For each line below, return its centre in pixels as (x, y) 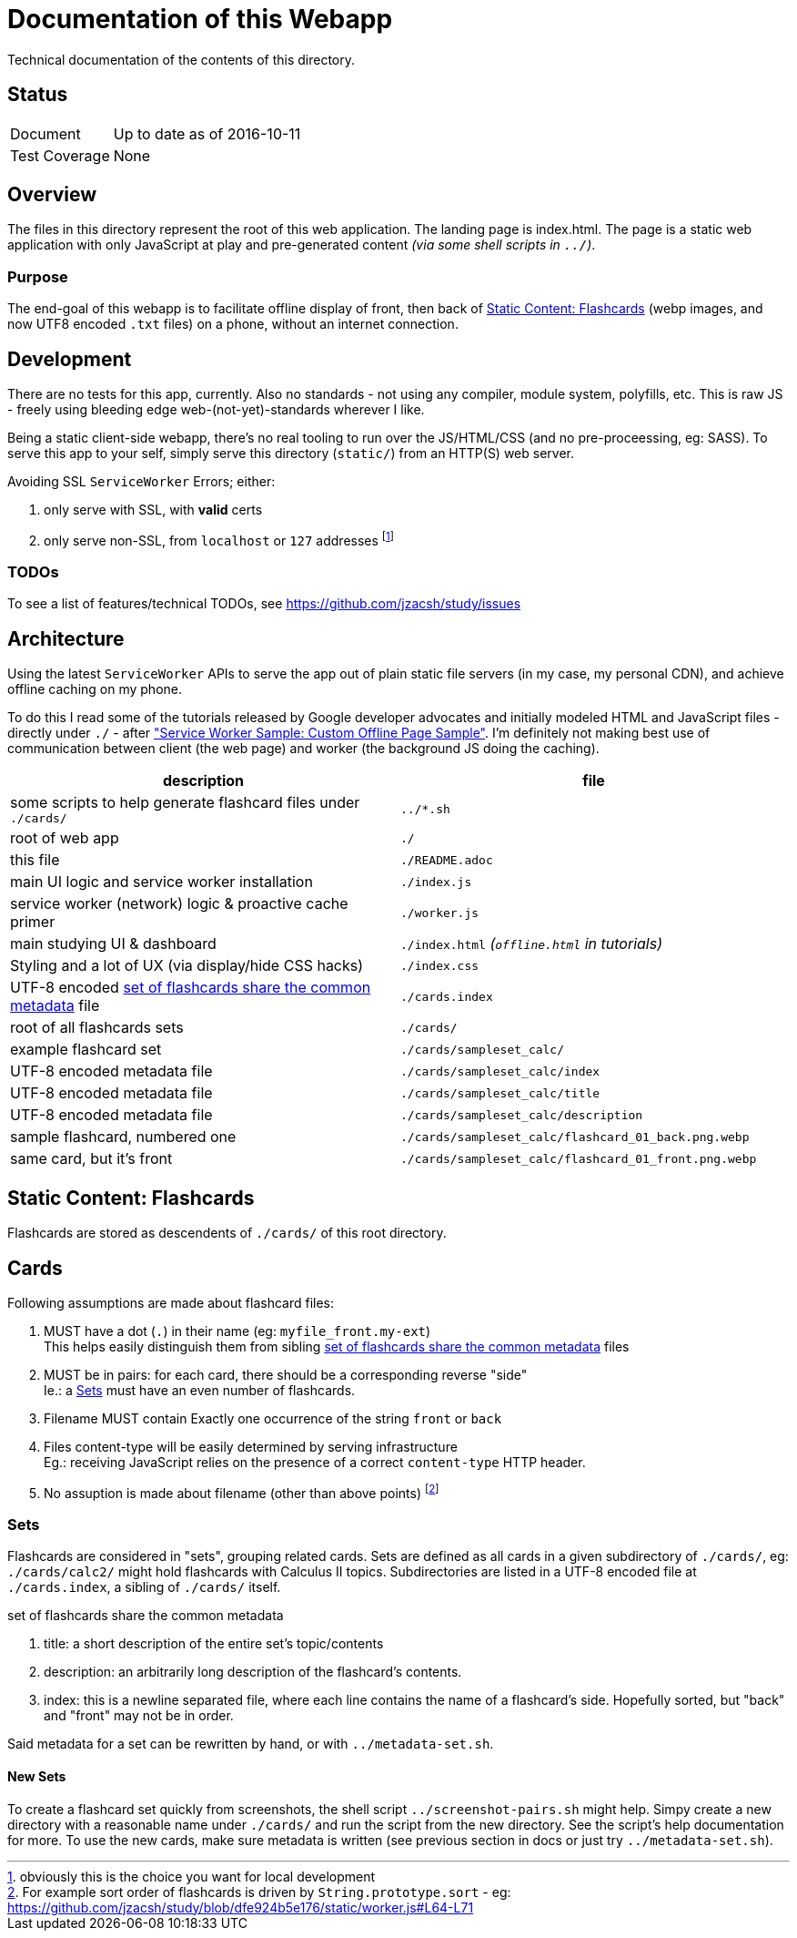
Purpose (38, 276)
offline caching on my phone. (95, 689)
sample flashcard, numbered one (123, 1137)
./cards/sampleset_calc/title (500, 1093)
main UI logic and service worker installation (161, 882)
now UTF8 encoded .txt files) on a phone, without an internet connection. (233, 324)
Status (38, 95)
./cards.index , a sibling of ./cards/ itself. (144, 1587)
